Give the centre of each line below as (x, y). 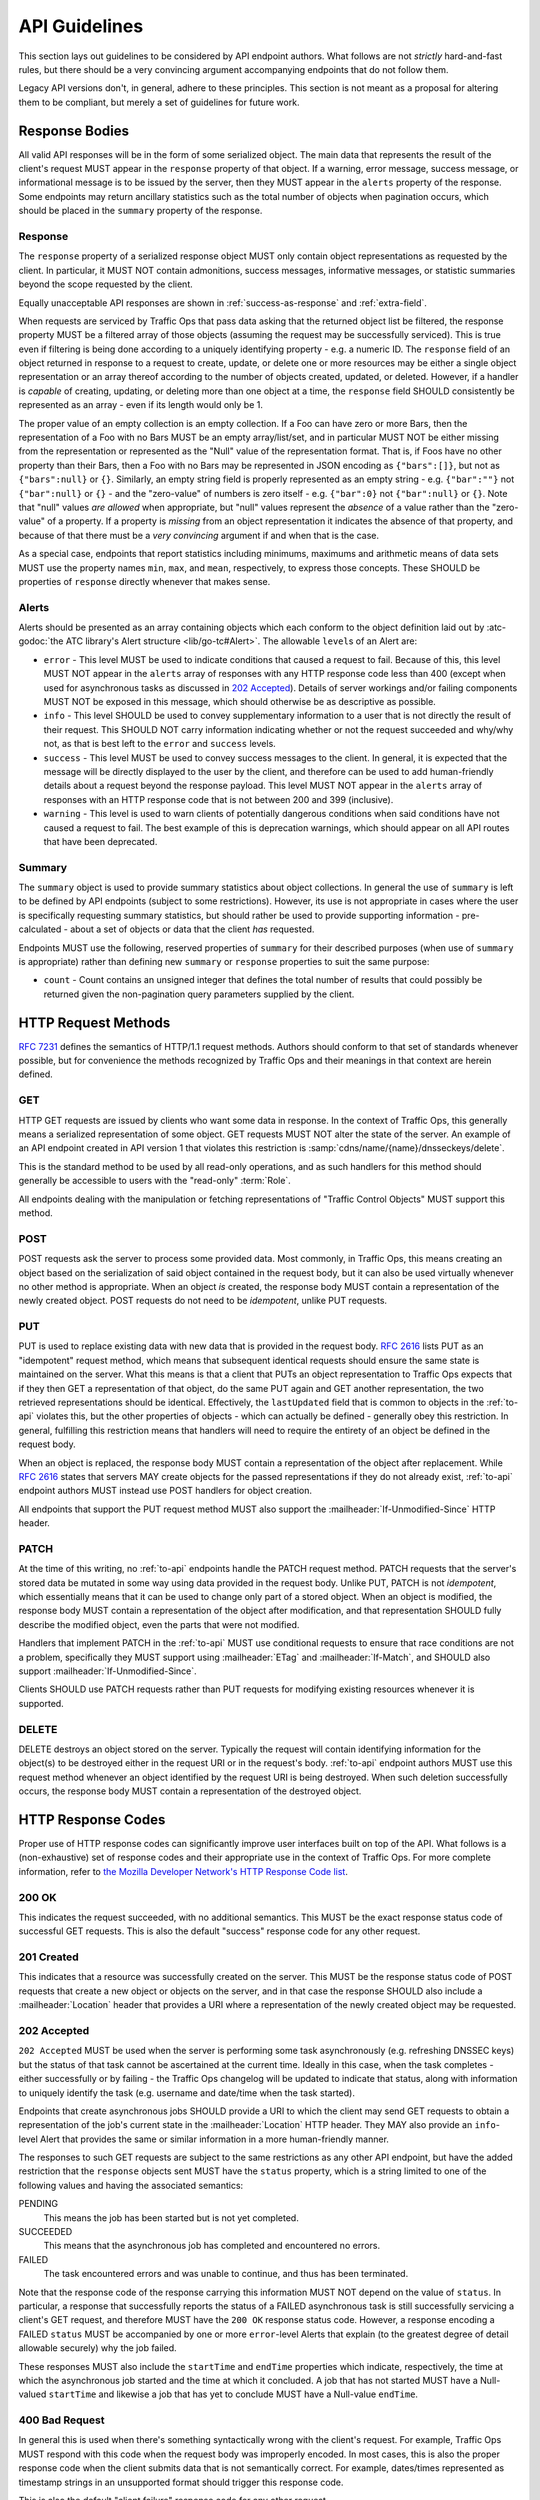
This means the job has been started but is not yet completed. (171, 2217)
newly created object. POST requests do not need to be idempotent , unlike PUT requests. (203, 1301)
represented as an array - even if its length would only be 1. (141, 405)
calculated (40, 929)
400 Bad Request (61, 2420)
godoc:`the (41, 641)
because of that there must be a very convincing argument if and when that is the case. (199, 535)
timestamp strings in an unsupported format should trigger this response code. (181, 2482)
